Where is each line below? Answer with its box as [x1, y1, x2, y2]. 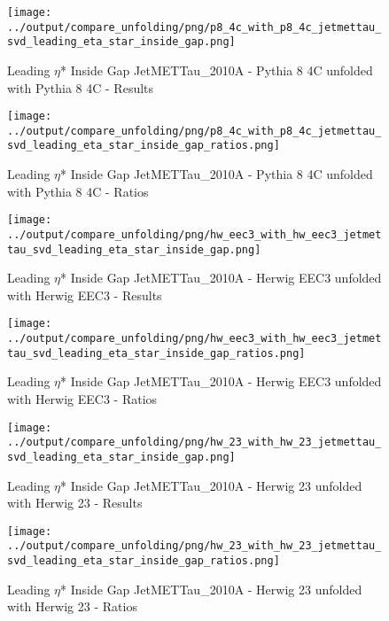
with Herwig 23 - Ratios [7, 597, 137, 616]
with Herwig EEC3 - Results [7, 285, 162, 304]
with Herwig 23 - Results [7, 493, 143, 512]
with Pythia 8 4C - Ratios [7, 182, 149, 200]
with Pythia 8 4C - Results [7, 78, 154, 97]
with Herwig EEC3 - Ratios [7, 390, 158, 408]
